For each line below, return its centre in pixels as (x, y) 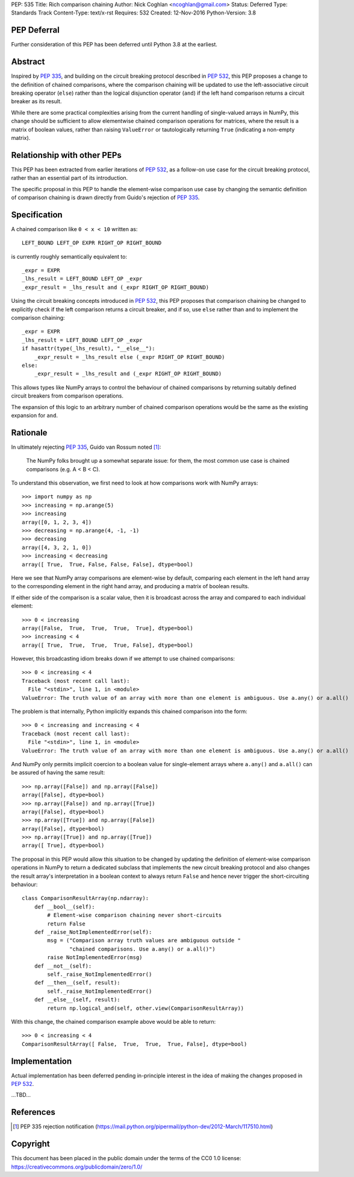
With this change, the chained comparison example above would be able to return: (113, 1021)
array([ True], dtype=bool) (63, 845)
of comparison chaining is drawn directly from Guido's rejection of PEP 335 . (105, 198)
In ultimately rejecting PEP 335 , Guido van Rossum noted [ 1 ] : (86, 447)
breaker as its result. (36, 101)
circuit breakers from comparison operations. (67, 396)
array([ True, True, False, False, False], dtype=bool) (108, 564)
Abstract (28, 62)
